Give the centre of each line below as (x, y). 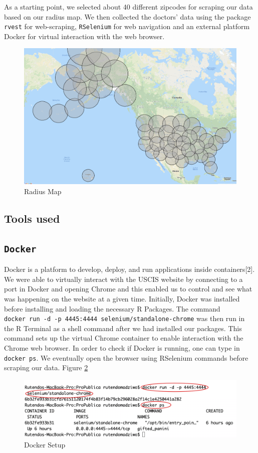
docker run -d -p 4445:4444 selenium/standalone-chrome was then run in (124, 318)
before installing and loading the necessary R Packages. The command (112, 308)
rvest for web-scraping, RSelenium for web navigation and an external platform (127, 26)
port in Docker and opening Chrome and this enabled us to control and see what (128, 289)
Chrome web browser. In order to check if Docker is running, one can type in (122, 348)
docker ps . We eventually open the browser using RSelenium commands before (126, 357)
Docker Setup (45, 444)
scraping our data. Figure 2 (46, 367)
